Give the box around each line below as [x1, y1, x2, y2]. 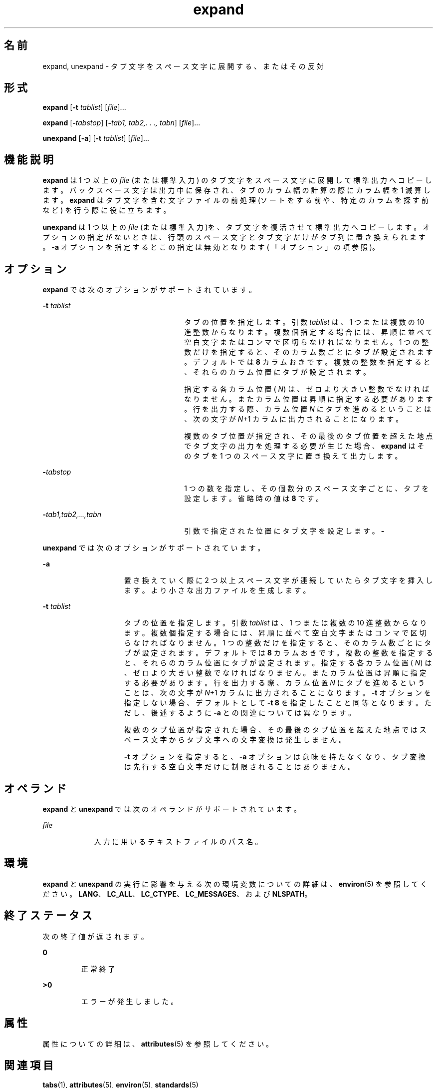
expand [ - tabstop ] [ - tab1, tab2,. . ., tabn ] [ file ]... [42, 118, 201, 127]
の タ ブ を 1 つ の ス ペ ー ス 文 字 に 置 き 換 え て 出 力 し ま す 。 [184, 452, 402, 461]
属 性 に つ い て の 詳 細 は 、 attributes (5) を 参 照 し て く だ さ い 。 [42, 1039, 273, 1048]
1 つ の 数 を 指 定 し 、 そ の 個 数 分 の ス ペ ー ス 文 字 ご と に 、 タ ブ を [184, 484, 429, 493]
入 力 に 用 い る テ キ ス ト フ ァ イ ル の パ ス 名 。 [94, 837, 262, 846]
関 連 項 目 [4, 1059, 53, 1072]
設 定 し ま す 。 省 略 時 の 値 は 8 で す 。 [184, 494, 323, 503]
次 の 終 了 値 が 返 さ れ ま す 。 [42, 932, 148, 941]
